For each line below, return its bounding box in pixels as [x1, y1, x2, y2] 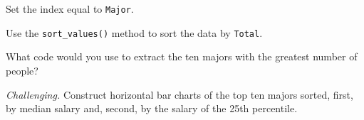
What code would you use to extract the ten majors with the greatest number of [6, 49, 358, 64]
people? [6, 62, 38, 77]
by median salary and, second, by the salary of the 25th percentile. [6, 101, 298, 116]
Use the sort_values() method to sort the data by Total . [6, 25, 263, 40]
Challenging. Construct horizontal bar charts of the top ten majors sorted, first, [6, 87, 353, 102]
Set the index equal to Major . [6, 1, 134, 16]
